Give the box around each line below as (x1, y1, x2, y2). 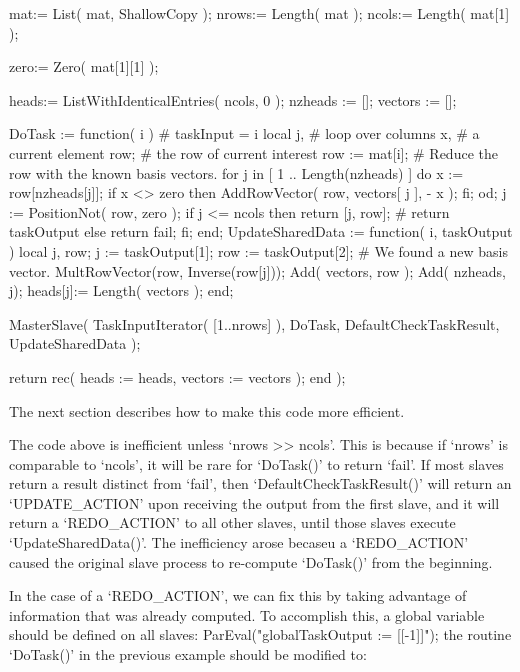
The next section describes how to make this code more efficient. (9, 400, 405, 421)
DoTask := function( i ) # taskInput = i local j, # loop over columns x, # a (9, 123, 480, 144)
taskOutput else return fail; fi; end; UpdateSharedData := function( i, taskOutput (9, 221, 513, 242)
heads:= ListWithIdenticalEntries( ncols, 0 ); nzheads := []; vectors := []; (9, 89, 457, 110)
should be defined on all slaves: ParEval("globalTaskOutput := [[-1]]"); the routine (9, 624, 512, 645)
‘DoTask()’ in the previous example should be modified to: (9, 644, 367, 665)
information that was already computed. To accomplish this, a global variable (9, 604, 485, 625)
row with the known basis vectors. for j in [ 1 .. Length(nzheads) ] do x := (9, 162, 464, 183)
